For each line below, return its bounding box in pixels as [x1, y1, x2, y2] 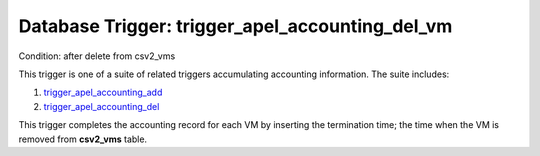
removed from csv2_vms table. [18, 133, 148, 145]
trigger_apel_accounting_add [43, 86, 163, 99]
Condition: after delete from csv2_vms [18, 50, 176, 62]
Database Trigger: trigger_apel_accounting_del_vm [18, 15, 453, 37]
